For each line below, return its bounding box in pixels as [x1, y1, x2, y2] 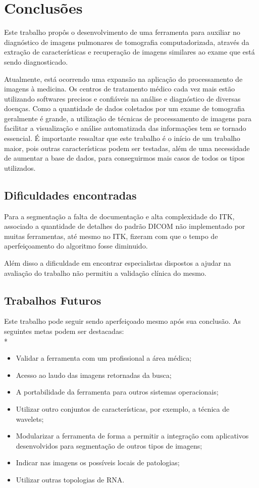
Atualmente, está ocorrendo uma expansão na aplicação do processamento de [4, 73, 243, 84]
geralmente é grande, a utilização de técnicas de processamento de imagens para [4, 113, 251, 123]
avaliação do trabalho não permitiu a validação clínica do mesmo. [4, 267, 206, 278]
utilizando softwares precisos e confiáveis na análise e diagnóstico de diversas [4, 93, 241, 104]
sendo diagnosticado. [4, 56, 68, 67]
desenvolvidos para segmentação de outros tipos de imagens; [16, 440, 202, 451]
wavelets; [16, 413, 44, 424]
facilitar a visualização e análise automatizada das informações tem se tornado [4, 123, 246, 133]
